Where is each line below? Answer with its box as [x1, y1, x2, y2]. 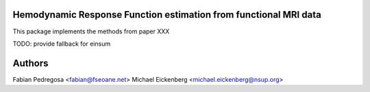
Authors [12, 57, 49, 69]
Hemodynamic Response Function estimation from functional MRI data [12, 9, 321, 20]
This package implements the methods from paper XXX [12, 27, 170, 35]
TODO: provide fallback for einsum [12, 40, 111, 48]
